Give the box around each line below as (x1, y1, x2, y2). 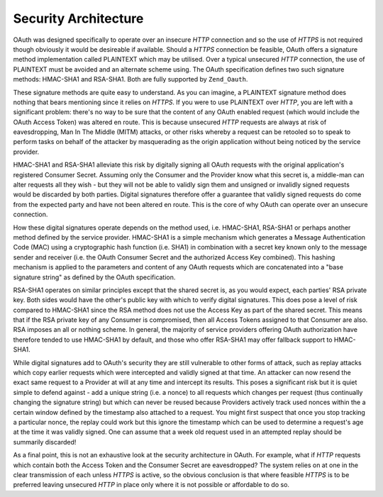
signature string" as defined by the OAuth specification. (13, 273, 176, 281)
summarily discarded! (13, 437, 77, 446)
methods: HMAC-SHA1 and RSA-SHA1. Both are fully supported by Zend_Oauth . (13, 75, 248, 84)
